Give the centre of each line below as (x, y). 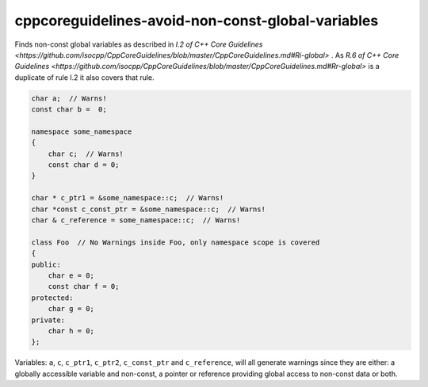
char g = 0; (71, 309)
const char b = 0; (69, 110)
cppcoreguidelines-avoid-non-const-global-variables (197, 21)
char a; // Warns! (69, 98)
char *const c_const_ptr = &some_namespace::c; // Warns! (148, 209)
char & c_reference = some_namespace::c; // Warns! (136, 220)
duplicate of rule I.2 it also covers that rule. (84, 77)
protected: (52, 298)
